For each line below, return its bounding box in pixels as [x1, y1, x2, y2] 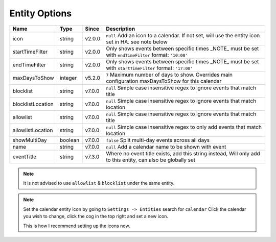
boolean [59, 136, 80, 143]
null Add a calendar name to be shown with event [105, 143, 226, 150]
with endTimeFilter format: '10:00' [105, 51, 188, 58]
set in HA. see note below [105, 38, 168, 45]
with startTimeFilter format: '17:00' [105, 64, 193, 71]
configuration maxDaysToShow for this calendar [105, 77, 222, 84]
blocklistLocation [12, 100, 54, 107]
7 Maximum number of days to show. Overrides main [105, 71, 233, 78]
